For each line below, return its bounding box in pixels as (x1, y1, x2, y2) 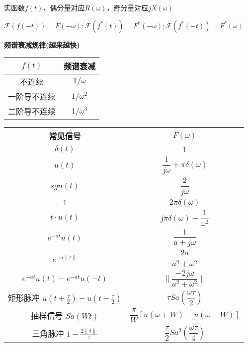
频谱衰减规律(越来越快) (4, 39, 80, 50)
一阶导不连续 (8, 91, 56, 103)
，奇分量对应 (106, 2, 149, 12)
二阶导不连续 (8, 106, 56, 117)
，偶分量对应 (43, 2, 85, 12)
